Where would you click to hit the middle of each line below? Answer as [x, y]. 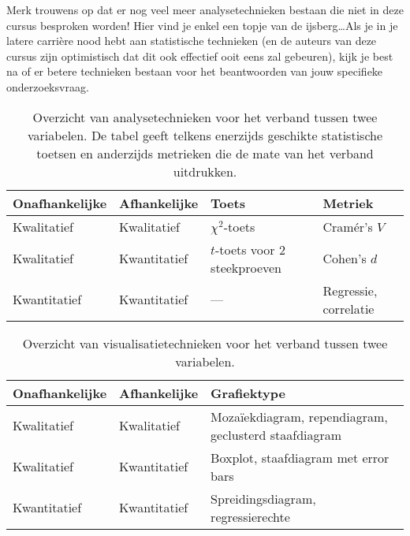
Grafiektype [248, 393]
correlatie [348, 308]
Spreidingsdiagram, [263, 498]
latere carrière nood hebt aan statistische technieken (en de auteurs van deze [192, 41]
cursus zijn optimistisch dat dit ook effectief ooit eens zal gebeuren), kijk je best [200, 56]
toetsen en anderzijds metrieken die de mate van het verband [205, 153]
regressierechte [250, 516]
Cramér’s [348, 226]
